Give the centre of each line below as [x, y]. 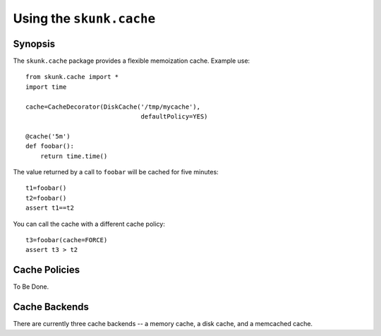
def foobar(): [50, 146]
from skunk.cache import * [72, 77]
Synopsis [34, 43]
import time [46, 87]
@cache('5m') [48, 136]
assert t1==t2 [50, 208]
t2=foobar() [46, 198]
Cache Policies [47, 270]
